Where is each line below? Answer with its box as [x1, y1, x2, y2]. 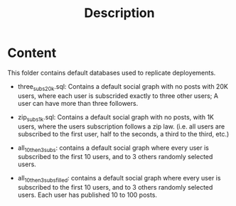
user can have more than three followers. [17, 99, 139, 107]
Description [84, 5, 155, 21]
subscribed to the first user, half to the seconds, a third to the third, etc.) [17, 129, 230, 138]
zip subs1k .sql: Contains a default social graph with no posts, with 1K [17, 112, 215, 123]
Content [7, 45, 57, 61]
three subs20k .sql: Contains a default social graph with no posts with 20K [17, 82, 229, 92]
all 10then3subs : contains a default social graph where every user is [17, 143, 210, 153]
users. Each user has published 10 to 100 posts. [17, 190, 158, 200]
